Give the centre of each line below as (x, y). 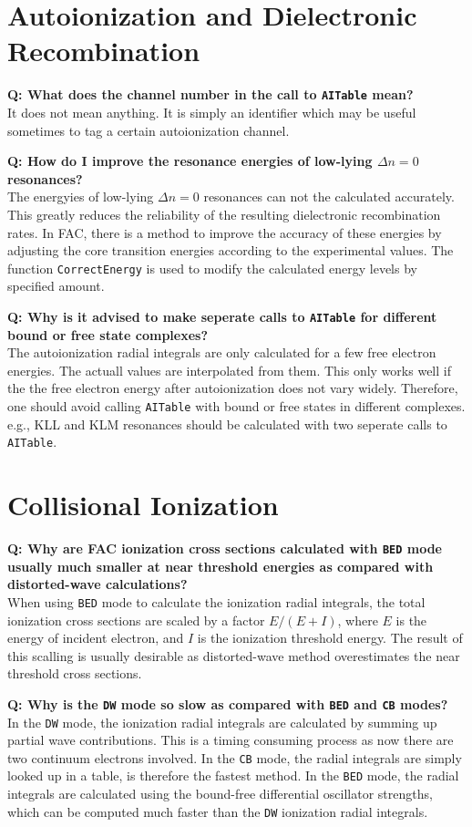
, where (358, 620)
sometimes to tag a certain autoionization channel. (149, 130)
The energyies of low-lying (81, 196)
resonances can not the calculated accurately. (329, 196)
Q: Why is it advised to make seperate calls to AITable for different (222, 316)
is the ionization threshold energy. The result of (330, 638)
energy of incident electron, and (96, 638)
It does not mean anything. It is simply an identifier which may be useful (212, 112)
